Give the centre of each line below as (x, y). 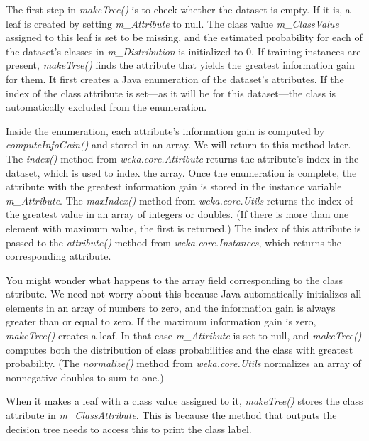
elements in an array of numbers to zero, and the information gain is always (171, 307)
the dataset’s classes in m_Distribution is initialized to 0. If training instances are (183, 51)
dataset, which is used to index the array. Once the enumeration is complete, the (181, 172)
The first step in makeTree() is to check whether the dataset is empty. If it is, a (178, 9)
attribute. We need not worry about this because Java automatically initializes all (184, 294)
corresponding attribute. (59, 256)
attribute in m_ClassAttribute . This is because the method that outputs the (171, 415)
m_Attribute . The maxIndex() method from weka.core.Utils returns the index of (180, 200)
